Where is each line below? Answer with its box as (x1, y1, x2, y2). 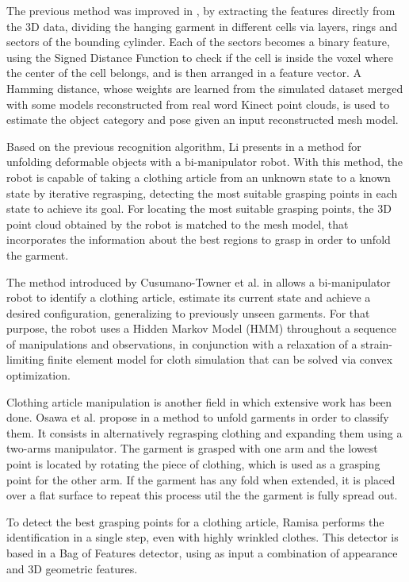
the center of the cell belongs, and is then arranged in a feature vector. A (6, 64, 361, 81)
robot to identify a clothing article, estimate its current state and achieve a (6, 289, 371, 306)
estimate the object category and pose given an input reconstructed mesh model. (6, 111, 399, 128)
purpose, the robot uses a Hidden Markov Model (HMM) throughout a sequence (6, 320, 397, 337)
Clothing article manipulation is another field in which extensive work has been (6, 393, 392, 410)
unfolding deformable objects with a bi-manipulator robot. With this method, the (6, 153, 403, 170)
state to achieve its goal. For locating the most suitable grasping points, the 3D (6, 200, 392, 217)
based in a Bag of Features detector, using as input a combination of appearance (6, 545, 398, 561)
